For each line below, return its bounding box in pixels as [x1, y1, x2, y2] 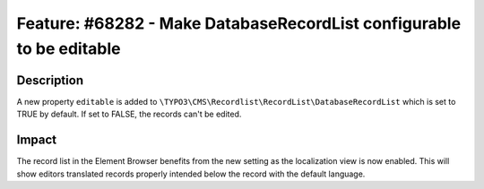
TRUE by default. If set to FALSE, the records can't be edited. [16, 108, 242, 120]
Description [16, 73, 84, 88]
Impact [16, 133, 57, 148]
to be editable [16, 39, 121, 58]
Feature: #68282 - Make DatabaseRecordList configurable [16, 13, 462, 33]
